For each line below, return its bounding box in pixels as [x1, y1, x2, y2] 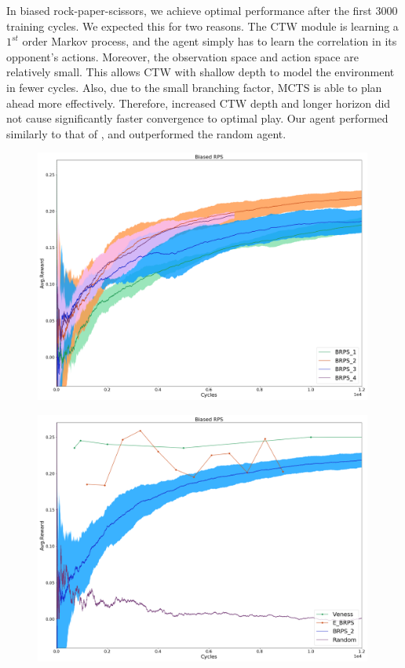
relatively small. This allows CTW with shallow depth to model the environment [6, 64, 395, 80]
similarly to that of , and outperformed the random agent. [6, 125, 286, 141]
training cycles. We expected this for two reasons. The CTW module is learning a [6, 17, 399, 34]
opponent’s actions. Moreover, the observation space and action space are [6, 48, 359, 64]
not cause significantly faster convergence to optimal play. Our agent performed [6, 110, 389, 127]
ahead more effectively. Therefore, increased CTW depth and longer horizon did [6, 94, 391, 111]
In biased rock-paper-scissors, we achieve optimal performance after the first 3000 [6, 2, 398, 18]
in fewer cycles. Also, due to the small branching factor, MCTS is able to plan [6, 79, 382, 95]
